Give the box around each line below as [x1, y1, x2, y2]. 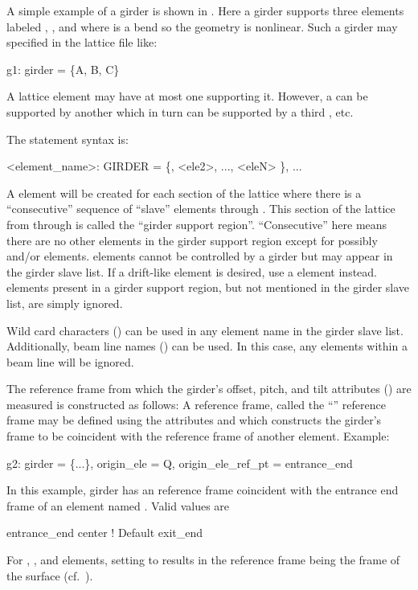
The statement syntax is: [6, 130, 129, 147]
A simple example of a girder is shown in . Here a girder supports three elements [6, 2, 404, 18]
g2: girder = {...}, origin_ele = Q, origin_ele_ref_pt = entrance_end [6, 454, 353, 471]
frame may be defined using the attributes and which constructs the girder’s [6, 412, 382, 428]
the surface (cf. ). [6, 567, 93, 584]
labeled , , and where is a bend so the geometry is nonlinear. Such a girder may [6, 18, 398, 35]
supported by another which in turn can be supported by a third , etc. [6, 103, 354, 120]
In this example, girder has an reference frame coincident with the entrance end [6, 481, 399, 498]
